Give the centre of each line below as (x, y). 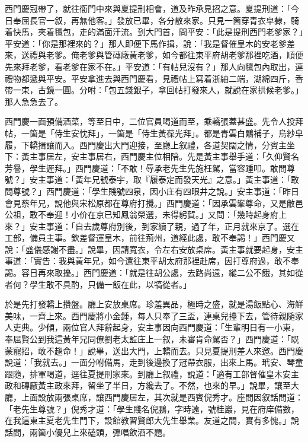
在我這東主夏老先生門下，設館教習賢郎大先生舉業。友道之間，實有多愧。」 (148, 420)
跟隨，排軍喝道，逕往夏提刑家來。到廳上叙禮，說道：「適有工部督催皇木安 (148, 373)
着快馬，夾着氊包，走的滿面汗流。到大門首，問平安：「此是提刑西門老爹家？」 (154, 32)
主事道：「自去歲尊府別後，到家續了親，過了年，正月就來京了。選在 (168, 226)
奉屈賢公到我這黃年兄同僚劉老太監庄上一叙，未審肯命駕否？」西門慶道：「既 (152, 339)
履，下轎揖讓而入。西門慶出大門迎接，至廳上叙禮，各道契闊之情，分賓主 (146, 144)
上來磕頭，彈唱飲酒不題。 (121, 432)
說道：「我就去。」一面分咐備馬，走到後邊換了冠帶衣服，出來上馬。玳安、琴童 (154, 362)
